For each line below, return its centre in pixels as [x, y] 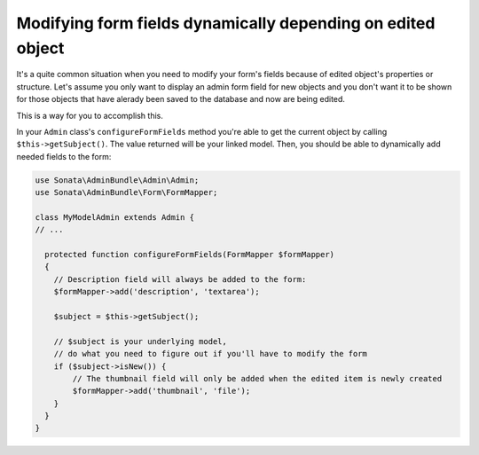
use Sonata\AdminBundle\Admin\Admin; [117, 180]
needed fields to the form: [64, 156]
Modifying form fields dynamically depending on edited [226, 23]
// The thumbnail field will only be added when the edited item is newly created [257, 378]
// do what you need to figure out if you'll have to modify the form [211, 354]
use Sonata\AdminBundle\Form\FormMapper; [126, 192]
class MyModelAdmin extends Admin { [115, 217]
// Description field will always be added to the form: [180, 279]
